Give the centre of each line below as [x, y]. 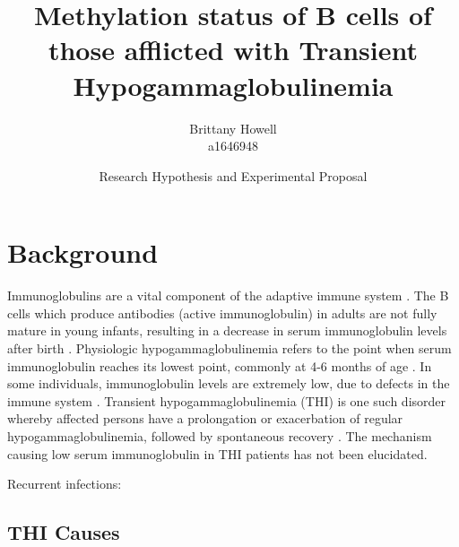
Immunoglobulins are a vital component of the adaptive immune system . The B [228, 295]
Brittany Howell [233, 128]
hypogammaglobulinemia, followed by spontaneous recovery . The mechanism [220, 435]
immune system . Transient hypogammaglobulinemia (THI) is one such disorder [227, 400]
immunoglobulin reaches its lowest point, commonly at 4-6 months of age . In [220, 365]
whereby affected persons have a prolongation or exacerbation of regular [205, 418]
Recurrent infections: [65, 484]
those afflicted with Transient [233, 50]
